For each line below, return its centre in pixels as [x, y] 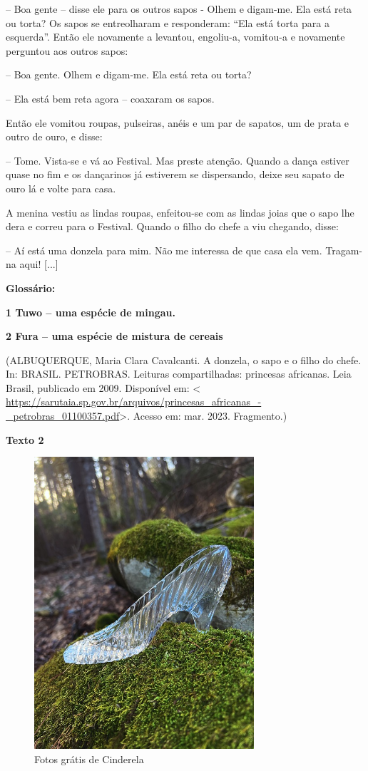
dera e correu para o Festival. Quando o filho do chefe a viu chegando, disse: [172, 226]
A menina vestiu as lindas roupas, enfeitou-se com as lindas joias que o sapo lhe [180, 212]
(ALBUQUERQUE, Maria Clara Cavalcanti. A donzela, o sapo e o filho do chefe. [184, 359]
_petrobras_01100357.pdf [63, 416]
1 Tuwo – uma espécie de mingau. [91, 312]
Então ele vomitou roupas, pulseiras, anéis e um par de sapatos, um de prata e [178, 122]
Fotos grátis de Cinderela [89, 759]
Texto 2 [25, 439]
